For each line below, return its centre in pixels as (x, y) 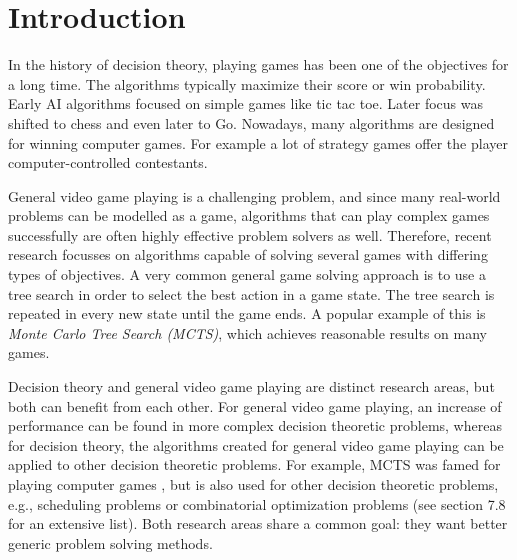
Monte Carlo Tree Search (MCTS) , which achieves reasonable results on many (247, 332)
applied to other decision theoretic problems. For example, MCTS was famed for (254, 464)
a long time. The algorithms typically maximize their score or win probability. (247, 83)
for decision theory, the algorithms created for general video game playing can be (256, 444)
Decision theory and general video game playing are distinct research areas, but (251, 386)
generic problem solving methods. (110, 542)
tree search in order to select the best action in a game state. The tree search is (251, 293)
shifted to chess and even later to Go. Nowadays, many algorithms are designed (251, 122)
